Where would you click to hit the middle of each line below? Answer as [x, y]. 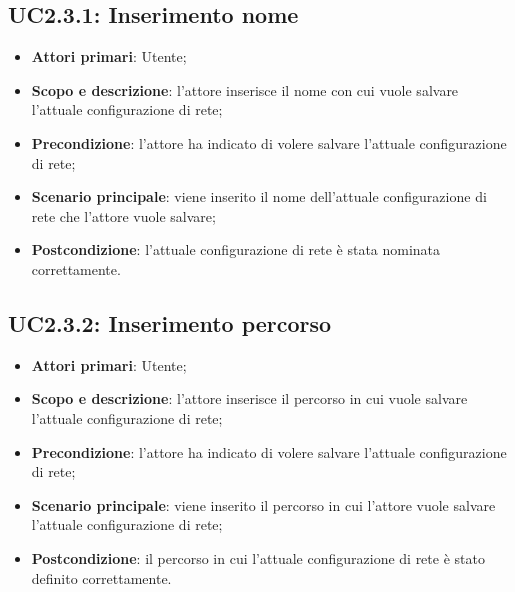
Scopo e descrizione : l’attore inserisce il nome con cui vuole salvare [245, 89]
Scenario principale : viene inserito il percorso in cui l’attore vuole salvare [263, 504]
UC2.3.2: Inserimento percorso [170, 322]
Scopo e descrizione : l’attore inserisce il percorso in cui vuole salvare [249, 398]
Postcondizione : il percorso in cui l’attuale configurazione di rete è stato [258, 557]
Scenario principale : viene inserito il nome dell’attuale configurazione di [259, 196]
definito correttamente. [101, 577]
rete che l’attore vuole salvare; [123, 215]
